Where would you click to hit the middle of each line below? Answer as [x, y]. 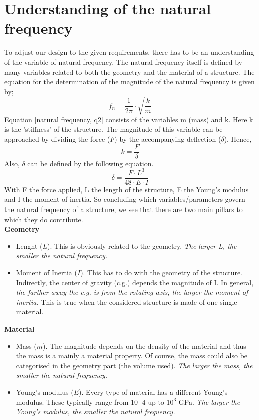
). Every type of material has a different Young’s [153, 392]
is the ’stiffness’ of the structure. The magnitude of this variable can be [113, 129]
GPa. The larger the [209, 402]
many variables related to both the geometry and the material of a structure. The [129, 72]
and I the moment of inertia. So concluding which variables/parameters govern [125, 199]
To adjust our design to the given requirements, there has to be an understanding [129, 52]
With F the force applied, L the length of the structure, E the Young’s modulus [126, 189]
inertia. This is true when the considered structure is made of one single [126, 302]
